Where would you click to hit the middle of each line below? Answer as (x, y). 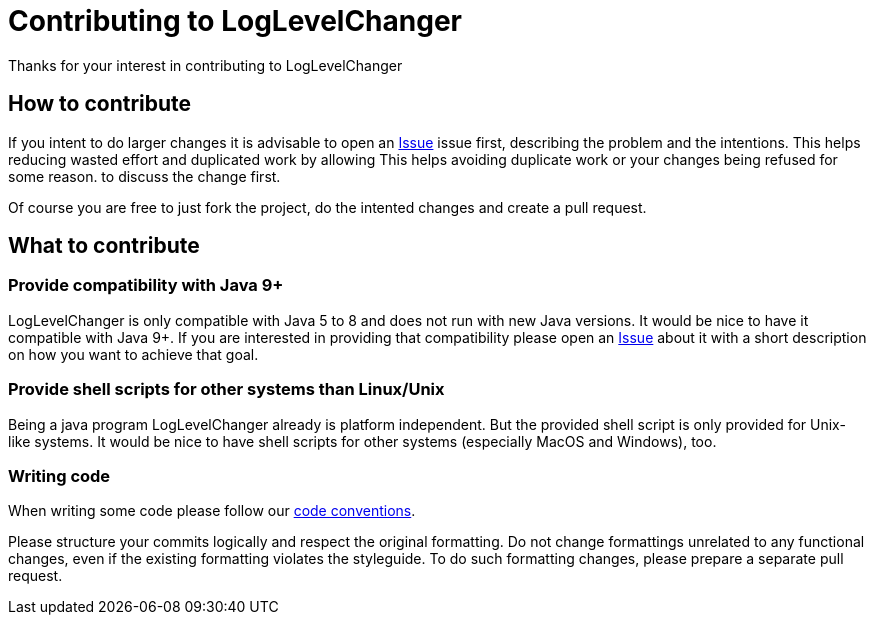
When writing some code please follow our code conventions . (212, 511)
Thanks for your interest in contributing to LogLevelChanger (205, 65)
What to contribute (104, 246)
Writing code (59, 475)
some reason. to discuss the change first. (144, 176)
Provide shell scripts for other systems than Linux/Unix (226, 389)
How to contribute (100, 104)
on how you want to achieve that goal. (133, 354)
